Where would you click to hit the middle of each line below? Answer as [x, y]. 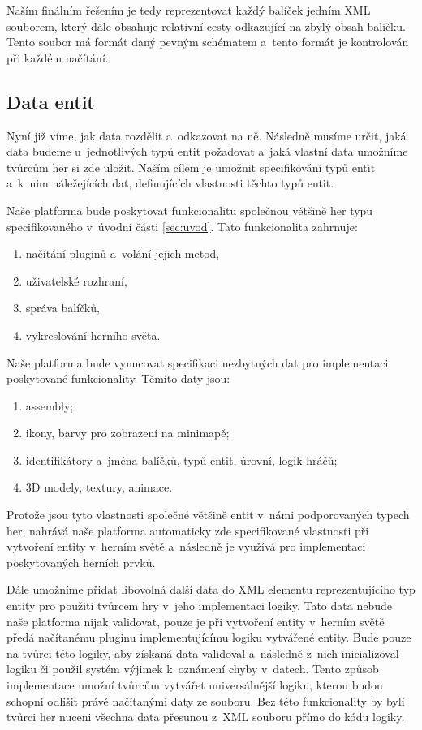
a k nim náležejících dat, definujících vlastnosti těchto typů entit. [170, 183]
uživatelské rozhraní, [76, 280]
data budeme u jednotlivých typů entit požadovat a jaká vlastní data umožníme [207, 151]
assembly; [50, 405]
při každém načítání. [58, 57]
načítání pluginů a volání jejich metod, [123, 253]
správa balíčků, [62, 308]
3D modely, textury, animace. [99, 487]
